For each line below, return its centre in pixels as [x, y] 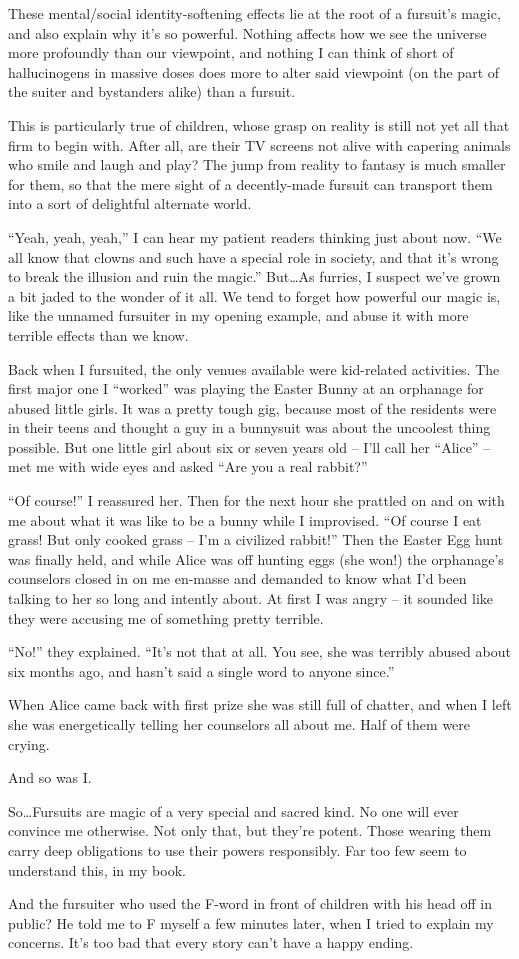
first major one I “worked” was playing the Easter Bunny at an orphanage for [246, 388]
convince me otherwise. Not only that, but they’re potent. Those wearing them [250, 830]
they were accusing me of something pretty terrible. [166, 617]
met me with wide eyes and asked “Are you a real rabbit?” [188, 466]
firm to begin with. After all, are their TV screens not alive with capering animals [259, 144]
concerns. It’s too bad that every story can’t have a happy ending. [211, 942]
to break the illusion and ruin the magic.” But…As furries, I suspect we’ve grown [254, 276]
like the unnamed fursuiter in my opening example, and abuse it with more [238, 315]
